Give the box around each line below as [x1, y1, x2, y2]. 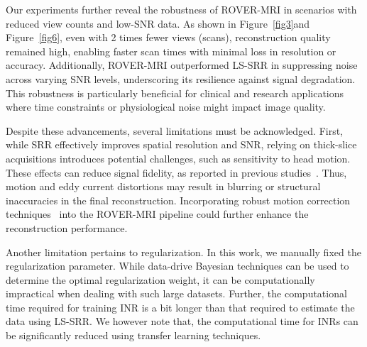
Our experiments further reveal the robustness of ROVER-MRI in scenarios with [6, 2, 357, 16]
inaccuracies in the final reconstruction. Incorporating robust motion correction [6, 192, 351, 207]
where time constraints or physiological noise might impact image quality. [6, 99, 326, 114]
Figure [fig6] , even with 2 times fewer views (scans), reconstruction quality [6, 30, 331, 45]
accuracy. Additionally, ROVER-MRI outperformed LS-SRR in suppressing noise [6, 57, 358, 72]
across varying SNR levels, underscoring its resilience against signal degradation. [6, 71, 356, 86]
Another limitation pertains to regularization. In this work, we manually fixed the [6, 244, 361, 259]
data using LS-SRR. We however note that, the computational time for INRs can [6, 314, 358, 329]
